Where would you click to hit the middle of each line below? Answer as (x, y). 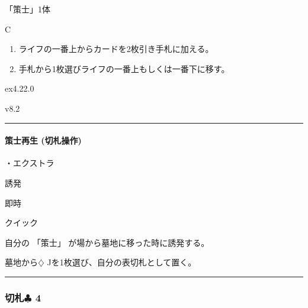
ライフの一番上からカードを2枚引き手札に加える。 (116, 49)
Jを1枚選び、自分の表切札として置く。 (122, 262)
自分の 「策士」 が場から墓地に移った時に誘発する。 (107, 242)
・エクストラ (30, 163)
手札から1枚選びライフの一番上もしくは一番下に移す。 (124, 68)
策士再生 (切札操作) (43, 140)
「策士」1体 (28, 9)
